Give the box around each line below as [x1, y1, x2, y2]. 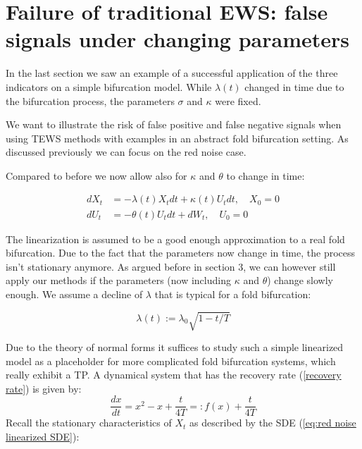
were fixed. [215, 93, 261, 108]
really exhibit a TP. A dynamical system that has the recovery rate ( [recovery [6, 367, 342, 382]
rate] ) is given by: [6, 381, 82, 395]
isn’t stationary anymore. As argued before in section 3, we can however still [6, 259, 336, 273]
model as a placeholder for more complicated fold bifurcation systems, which [6, 353, 336, 368]
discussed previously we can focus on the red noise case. [6, 144, 246, 159]
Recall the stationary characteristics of [6, 415, 172, 430]
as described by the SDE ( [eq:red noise [189, 415, 356, 430]
